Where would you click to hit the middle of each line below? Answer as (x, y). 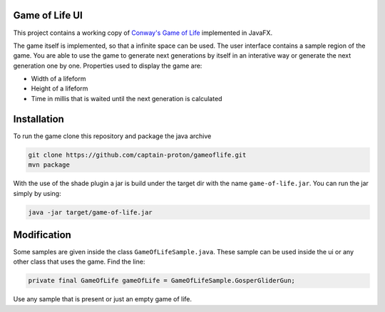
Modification (42, 235)
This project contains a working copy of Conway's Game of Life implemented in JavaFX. (143, 33)
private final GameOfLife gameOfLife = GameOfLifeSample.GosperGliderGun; (162, 281)
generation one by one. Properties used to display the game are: (108, 66)
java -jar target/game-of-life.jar (90, 212)
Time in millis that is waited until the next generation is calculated (127, 98)
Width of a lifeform (58, 79)
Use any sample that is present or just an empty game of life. (103, 299)
